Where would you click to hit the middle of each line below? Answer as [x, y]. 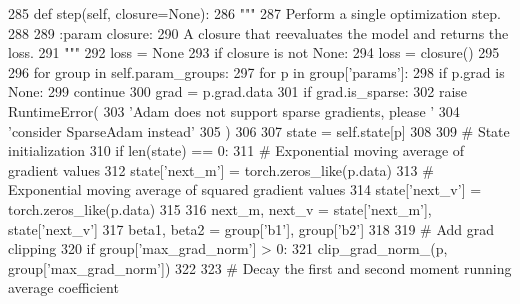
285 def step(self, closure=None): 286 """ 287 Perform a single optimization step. [254, 13]
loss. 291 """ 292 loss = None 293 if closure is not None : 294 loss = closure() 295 [254, 52]
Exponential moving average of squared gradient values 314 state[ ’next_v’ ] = [245, 189]
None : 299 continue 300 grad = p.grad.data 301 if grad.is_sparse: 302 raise [238, 91]
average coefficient [63, 287]
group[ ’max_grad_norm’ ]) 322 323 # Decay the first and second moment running [260, 267]
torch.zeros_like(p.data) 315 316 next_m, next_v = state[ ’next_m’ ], [220, 208]
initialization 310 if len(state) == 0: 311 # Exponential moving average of [236, 150]
